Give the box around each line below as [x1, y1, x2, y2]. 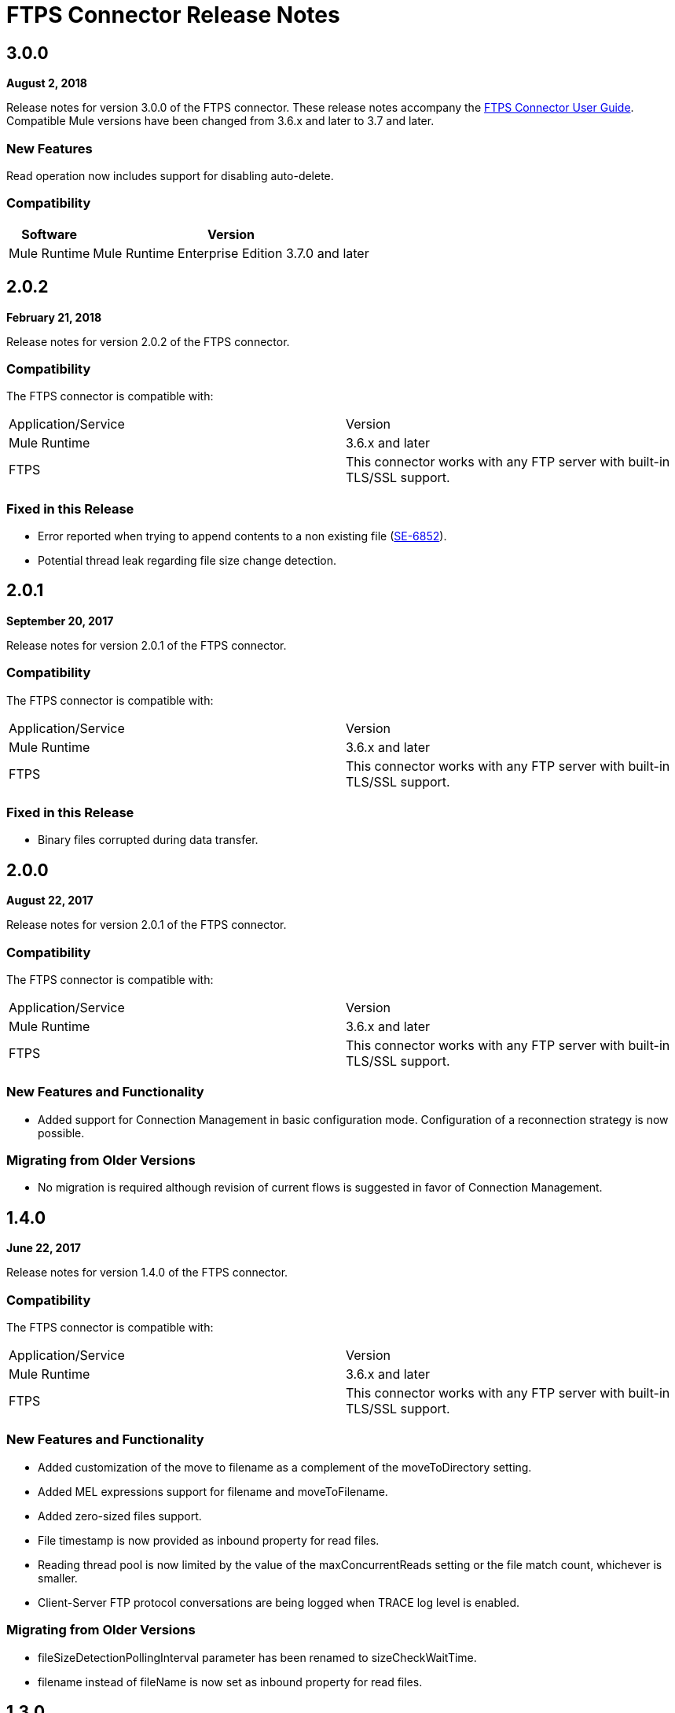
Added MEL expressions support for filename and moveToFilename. [38, 1484, 388, 1498]
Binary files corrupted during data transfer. [38, 833, 259, 847]
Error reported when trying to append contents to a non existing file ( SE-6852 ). [38, 529, 447, 543]
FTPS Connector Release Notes [6, 2, 340, 28]
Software [21, 226, 77, 242]
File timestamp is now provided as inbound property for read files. [38, 1533, 380, 1547]
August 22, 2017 [6, 893, 94, 908]
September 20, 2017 [6, 613, 114, 628]
